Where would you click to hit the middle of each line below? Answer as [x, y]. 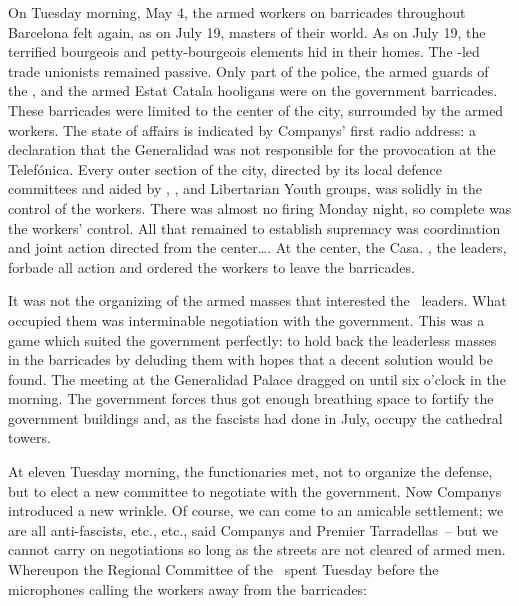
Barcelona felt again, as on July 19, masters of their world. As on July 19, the [247, 31]
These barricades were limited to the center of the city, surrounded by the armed [256, 109]
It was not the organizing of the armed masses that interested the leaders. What [257, 300]
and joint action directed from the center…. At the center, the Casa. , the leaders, [257, 247]
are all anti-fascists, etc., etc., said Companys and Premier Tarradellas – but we [253, 529]
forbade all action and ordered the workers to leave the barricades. [211, 266]
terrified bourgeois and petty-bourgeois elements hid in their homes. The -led [244, 51]
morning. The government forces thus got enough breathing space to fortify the [251, 398]
